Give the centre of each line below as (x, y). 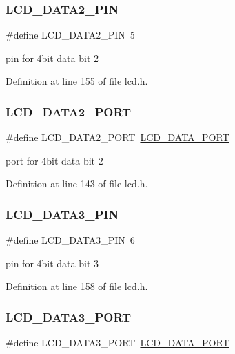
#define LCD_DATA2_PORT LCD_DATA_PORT (118, 137)
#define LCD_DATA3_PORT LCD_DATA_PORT (118, 343)
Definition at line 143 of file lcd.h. (77, 184)
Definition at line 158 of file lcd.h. (77, 286)
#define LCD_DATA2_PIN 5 (70, 35)
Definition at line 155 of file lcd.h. (77, 81)
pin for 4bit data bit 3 (52, 263)
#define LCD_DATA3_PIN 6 (70, 240)
